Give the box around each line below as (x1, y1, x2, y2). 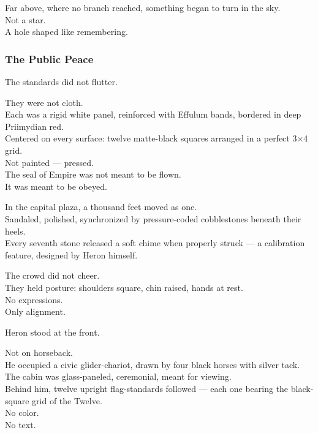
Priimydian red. (5, 119, 64, 132)
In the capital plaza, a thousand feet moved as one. (5, 200, 197, 213)
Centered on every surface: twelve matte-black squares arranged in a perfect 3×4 (5, 132, 308, 145)
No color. (5, 406, 39, 419)
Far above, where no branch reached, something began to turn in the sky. (5, 1, 281, 13)
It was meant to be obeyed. (5, 179, 107, 192)
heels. (5, 224, 26, 237)
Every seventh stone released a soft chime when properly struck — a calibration (5, 236, 305, 249)
